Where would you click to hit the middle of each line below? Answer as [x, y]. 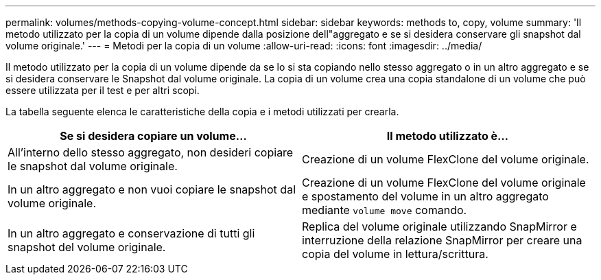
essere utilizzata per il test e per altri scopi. [103, 90]
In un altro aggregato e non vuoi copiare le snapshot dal [152, 189]
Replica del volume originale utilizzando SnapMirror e [439, 226]
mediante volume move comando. [385, 210]
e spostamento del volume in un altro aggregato [425, 196]
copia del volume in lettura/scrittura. [395, 254]
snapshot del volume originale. [87, 247]
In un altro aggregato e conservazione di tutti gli [131, 233]
